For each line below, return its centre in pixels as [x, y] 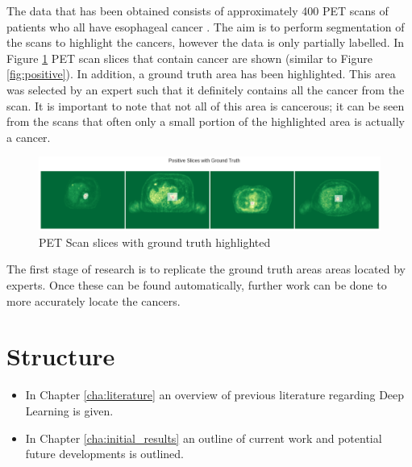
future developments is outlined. [105, 454]
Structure [61, 356]
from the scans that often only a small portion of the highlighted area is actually [206, 121]
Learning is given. [69, 410]
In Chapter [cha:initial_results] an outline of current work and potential [204, 438]
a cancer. [29, 137]
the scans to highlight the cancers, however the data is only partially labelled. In [206, 42]
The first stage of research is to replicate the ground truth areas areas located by [206, 269]
